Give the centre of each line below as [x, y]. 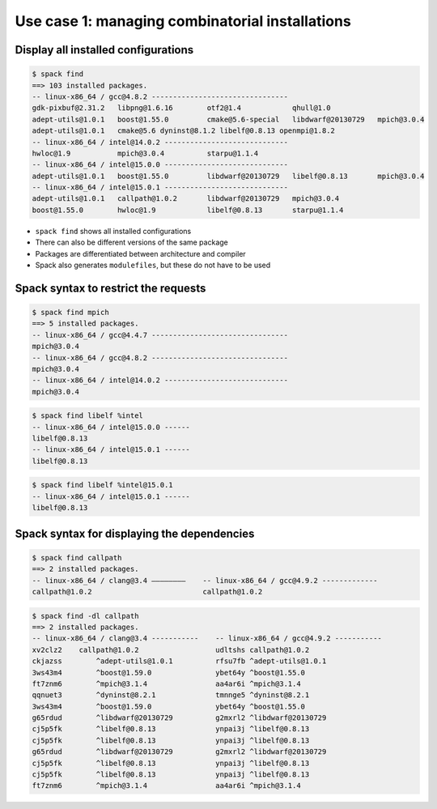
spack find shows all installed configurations [113, 231]
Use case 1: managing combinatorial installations [183, 21]
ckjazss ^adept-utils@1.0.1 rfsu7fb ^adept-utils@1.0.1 [179, 661]
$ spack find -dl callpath [85, 616]
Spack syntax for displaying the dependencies [135, 533]
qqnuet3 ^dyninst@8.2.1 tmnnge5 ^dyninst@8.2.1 [171, 695]
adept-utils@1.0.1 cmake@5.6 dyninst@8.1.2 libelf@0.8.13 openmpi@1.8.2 [184, 131]
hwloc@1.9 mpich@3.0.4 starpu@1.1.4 [145, 153]
